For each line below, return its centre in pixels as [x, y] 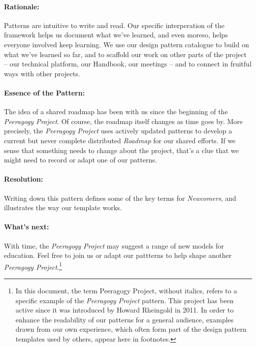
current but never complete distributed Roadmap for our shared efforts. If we [120, 140]
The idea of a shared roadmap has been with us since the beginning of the [116, 111]
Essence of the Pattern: [45, 92]
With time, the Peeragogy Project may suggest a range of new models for [114, 245]
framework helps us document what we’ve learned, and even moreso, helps [116, 35]
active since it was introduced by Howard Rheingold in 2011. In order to [125, 310]
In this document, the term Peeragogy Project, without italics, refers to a [126, 290]
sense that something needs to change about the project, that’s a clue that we [121, 150]
